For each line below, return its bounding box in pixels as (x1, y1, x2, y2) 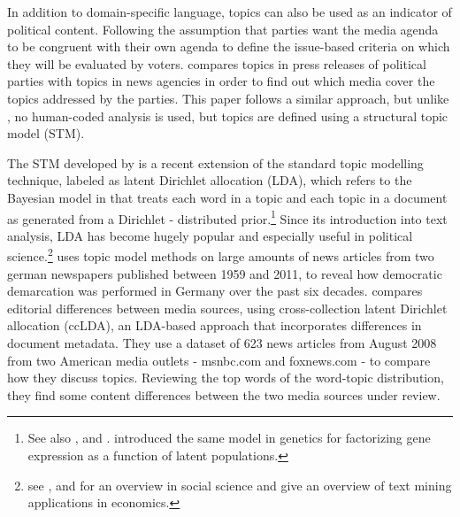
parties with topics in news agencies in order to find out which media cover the (7, 72, 435, 90)
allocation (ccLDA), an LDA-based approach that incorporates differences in (7, 316, 422, 335)
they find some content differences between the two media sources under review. (7, 385, 441, 404)
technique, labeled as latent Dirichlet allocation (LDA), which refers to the (7, 171, 412, 189)
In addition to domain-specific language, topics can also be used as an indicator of (7, 3, 452, 20)
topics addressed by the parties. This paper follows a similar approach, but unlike (7, 89, 449, 107)
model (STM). (7, 124, 85, 143)
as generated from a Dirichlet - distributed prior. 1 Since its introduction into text (7, 206, 448, 228)
